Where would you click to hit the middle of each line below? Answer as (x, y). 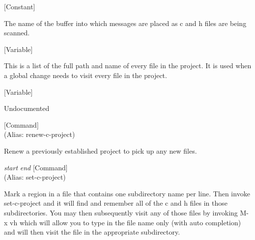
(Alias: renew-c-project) (40, 134)
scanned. (17, 33)
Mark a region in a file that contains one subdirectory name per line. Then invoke (127, 193)
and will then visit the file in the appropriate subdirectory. (92, 232)
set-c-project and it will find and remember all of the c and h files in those (116, 203)
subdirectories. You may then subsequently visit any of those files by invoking (121, 212)
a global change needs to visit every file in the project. (85, 75)
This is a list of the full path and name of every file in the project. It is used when (128, 66)
